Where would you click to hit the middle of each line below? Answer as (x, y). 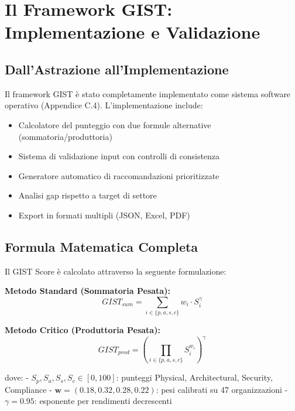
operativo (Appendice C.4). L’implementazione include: (104, 105)
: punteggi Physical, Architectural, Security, (194, 377)
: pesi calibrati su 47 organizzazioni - (222, 389)
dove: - (17, 377)
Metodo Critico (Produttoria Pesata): (83, 330)
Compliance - (28, 389)
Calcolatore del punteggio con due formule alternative (115, 124)
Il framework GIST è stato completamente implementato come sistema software (148, 93)
